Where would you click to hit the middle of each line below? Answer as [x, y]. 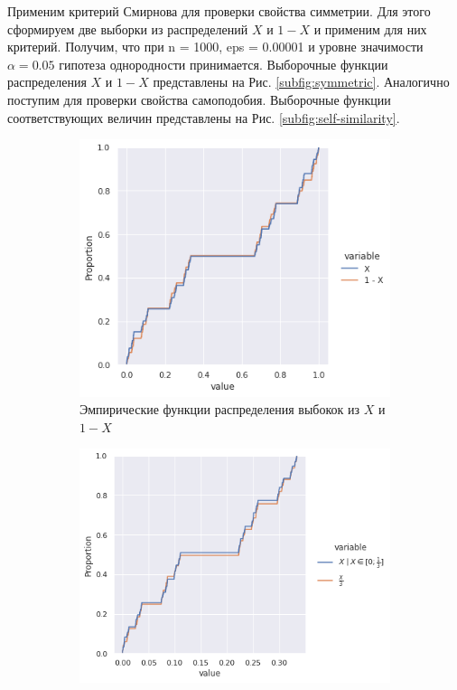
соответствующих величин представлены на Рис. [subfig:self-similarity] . [204, 117]
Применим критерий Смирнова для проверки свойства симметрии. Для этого [219, 11]
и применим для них [370, 28]
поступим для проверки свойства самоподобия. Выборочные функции [199, 99]
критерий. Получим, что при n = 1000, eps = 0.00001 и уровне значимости [215, 47]
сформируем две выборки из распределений [128, 28]
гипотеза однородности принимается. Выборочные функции [224, 64]
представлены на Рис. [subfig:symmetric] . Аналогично [301, 82]
